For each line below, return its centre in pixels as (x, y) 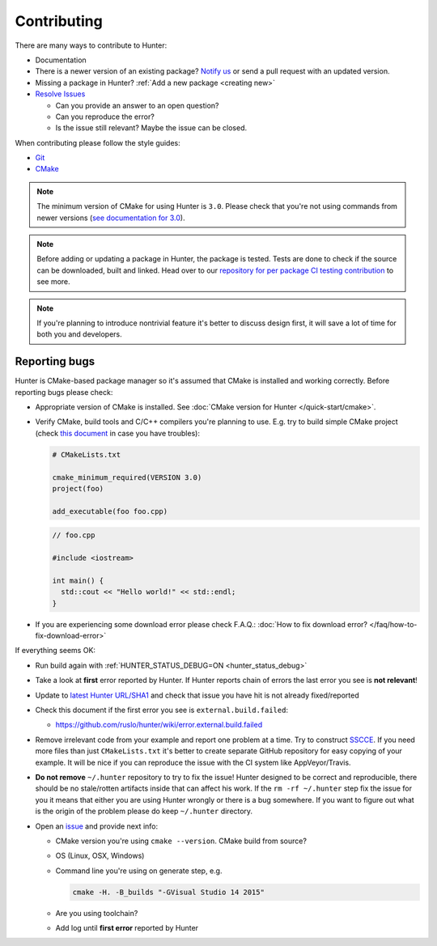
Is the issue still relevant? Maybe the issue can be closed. (151, 128)
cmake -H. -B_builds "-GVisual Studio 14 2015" (168, 892)
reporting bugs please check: (64, 392)
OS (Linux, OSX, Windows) (100, 856)
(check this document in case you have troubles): (117, 433)
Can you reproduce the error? (105, 117)
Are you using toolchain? (97, 913)
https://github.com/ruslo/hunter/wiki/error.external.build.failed (159, 725)
